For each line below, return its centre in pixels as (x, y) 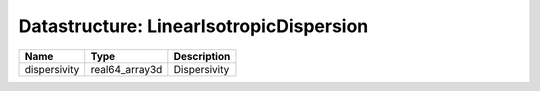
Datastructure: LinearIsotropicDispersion (193, 26)
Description (202, 56)
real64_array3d (126, 69)
